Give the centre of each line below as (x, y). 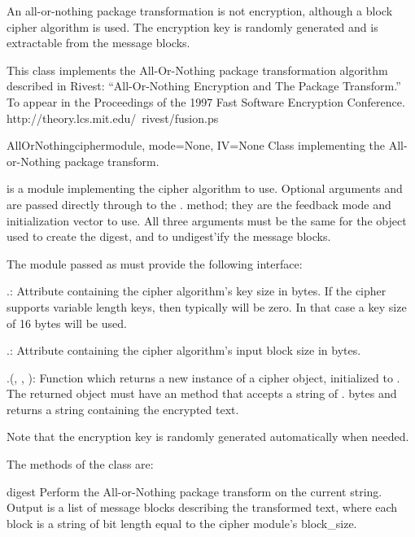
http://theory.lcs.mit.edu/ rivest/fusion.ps (113, 118)
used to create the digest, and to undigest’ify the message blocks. (169, 236)
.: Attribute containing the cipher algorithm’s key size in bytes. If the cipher (197, 291)
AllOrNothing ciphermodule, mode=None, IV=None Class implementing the (196, 145)
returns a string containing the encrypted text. (123, 409)
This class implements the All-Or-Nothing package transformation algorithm (197, 70)
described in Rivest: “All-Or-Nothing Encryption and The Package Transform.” (204, 86)
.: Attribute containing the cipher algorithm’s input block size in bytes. (184, 350)
